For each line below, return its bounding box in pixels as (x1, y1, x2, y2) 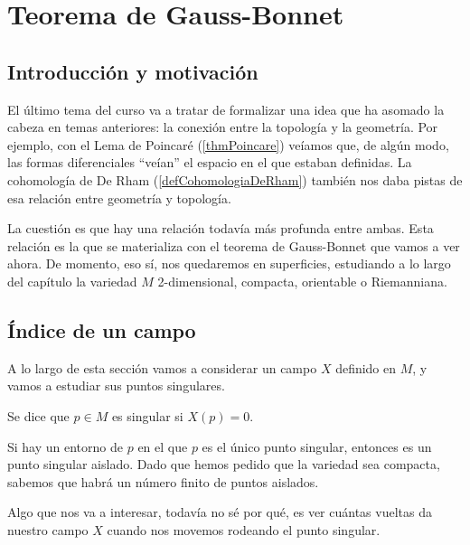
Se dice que (7, 406, 70, 425)
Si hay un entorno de (7, 437, 124, 456)
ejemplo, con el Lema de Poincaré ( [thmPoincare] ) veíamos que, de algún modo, (7, 135, 449, 154)
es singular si (111, 406, 183, 425)
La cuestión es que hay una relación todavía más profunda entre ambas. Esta (7, 219, 434, 238)
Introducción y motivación (7, 57, 258, 85)
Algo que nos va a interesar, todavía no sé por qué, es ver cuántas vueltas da (7, 503, 432, 522)
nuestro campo (7, 520, 89, 539)
